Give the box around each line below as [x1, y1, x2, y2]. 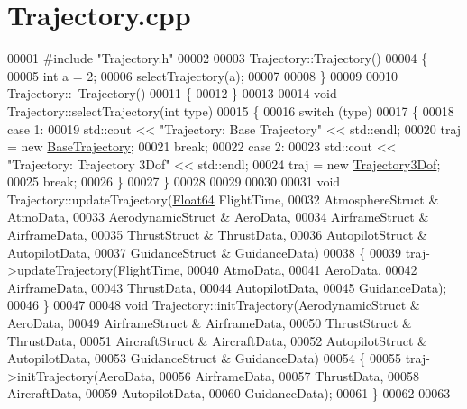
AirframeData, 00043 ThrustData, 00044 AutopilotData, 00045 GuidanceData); [7, 277, 447, 296]
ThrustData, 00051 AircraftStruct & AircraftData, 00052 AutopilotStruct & [7, 331, 427, 350]
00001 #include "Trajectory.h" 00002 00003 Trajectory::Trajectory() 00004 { [7, 49, 428, 68]
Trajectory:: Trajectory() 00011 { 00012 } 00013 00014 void [7, 84, 337, 103]
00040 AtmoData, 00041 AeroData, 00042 [187, 260, 417, 279]
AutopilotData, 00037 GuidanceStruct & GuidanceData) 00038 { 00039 [7, 242, 401, 261]
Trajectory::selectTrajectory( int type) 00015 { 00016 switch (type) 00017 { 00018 [7, 101, 454, 120]
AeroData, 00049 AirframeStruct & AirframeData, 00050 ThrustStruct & [7, 314, 412, 332]
